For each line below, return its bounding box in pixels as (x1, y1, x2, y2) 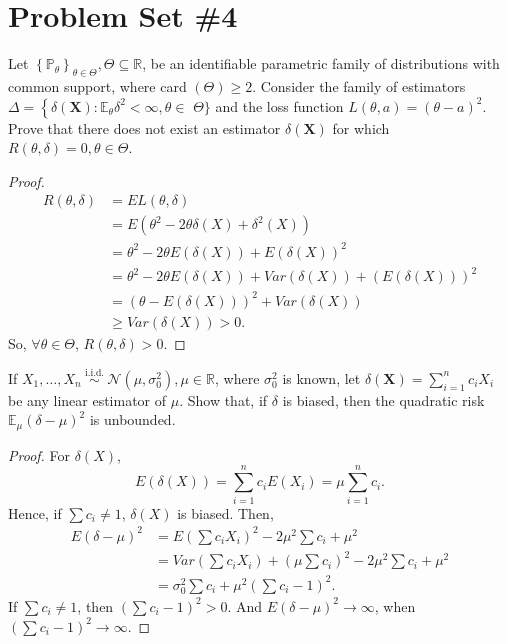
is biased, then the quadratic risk (282, 389, 485, 410)
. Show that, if (179, 389, 268, 410)
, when (374, 595, 416, 616)
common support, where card (8, 75, 187, 96)
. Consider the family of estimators (252, 75, 466, 96)
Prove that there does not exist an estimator (8, 117, 281, 138)
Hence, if (8, 502, 62, 523)
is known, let (282, 367, 361, 388)
